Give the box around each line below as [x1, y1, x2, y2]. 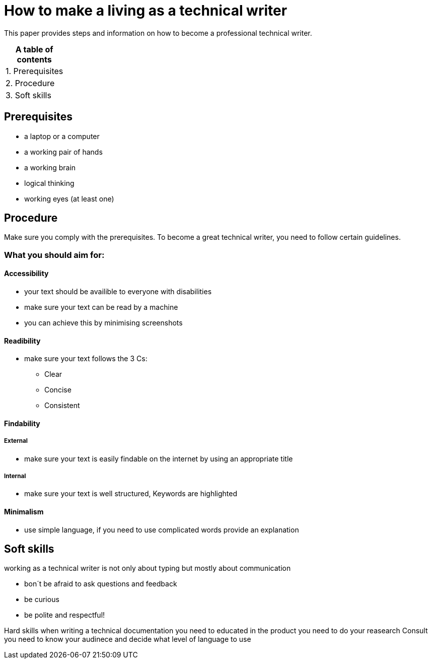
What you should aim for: [4, 249, 105, 260]
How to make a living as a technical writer [4, 2, 287, 19]
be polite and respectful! [24, 611, 105, 620]
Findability [4, 419, 40, 428]
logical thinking [24, 178, 75, 187]
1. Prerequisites [6, 65, 63, 76]
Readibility [4, 336, 41, 345]
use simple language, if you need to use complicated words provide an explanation [24, 525, 299, 534]
